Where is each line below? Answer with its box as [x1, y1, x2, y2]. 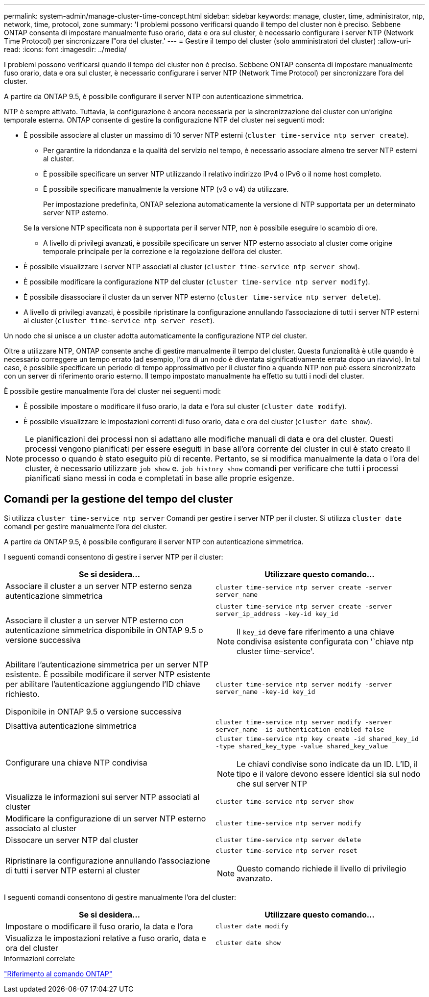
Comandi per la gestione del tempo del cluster [4, 493, 233, 506]
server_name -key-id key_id [215, 688, 315, 695]
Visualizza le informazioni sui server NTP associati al [5, 792, 200, 802]
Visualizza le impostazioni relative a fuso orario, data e [5, 933, 206, 943]
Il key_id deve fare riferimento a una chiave [237, 626, 394, 637]
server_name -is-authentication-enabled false [215, 725, 384, 733]
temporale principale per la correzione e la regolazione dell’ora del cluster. [43, 247, 282, 256]
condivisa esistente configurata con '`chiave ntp [237, 636, 414, 646]
